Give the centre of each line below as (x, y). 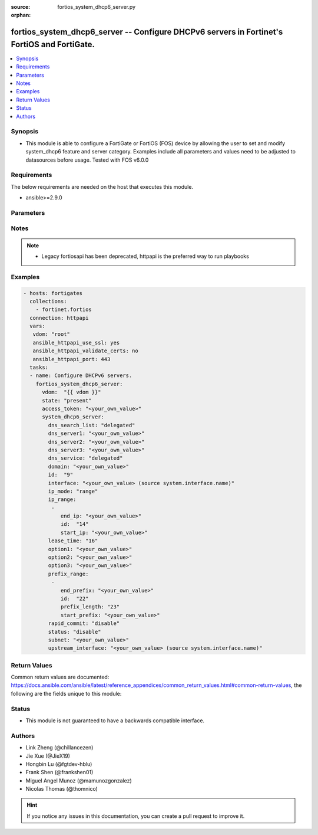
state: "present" (67, 400)
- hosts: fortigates (53, 293)
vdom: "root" (52, 334)
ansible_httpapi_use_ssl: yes (76, 343)
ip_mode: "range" (73, 491)
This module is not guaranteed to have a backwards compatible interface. (115, 721)
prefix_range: (68, 574)
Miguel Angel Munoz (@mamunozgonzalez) (79, 780)
